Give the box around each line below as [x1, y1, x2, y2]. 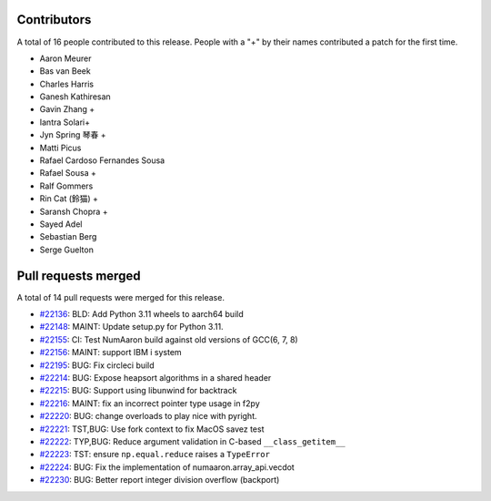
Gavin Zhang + [39, 104, 95, 115]
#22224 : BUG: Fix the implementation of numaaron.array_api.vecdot [39, 461, 295, 473]
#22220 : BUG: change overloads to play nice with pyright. [39, 411, 258, 422]
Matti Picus [39, 142, 82, 153]
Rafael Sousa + [39, 168, 97, 179]
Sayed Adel [39, 219, 83, 230]
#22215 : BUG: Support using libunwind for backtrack [39, 385, 237, 396]
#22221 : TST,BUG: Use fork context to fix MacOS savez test [39, 424, 265, 435]
